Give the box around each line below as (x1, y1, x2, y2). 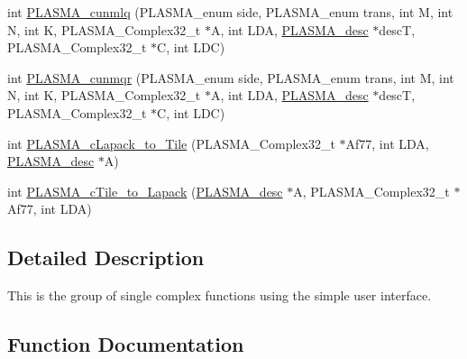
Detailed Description (7, 244, 205, 272)
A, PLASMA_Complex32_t (293, 181, 450, 200)
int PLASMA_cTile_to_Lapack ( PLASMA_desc (7, 181, 283, 200)
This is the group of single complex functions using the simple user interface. (7, 286, 432, 305)
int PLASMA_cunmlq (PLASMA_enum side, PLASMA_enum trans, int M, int (7, 3, 453, 21)
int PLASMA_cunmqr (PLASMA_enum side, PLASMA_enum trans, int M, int (7, 68, 454, 87)
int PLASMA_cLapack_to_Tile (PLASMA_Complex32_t (7, 133, 335, 152)
